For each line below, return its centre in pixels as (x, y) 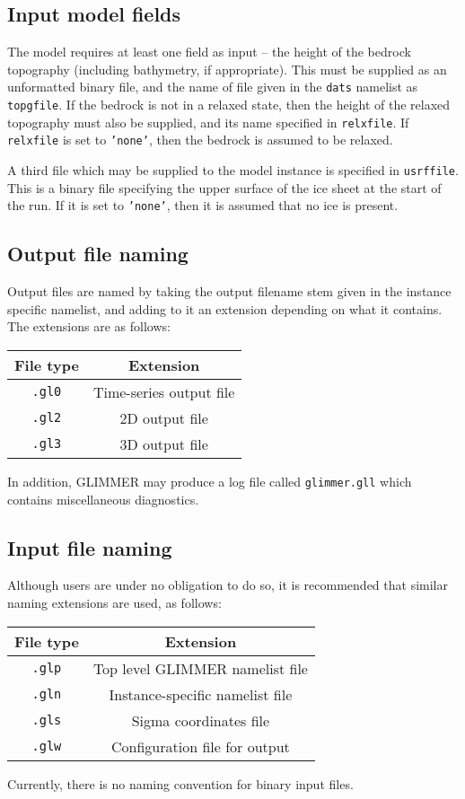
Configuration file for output (201, 746)
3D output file (164, 443)
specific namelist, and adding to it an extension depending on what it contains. (225, 308)
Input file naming (90, 547)
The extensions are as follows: (89, 326)
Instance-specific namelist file (201, 694)
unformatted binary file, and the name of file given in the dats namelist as (213, 87)
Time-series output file (164, 391)
